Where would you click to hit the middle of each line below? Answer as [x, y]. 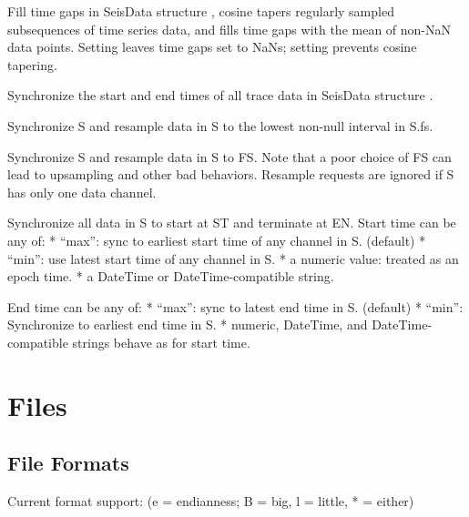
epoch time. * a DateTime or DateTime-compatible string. [171, 276]
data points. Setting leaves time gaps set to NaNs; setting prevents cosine [212, 47]
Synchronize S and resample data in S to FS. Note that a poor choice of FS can [229, 156]
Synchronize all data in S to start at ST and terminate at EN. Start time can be [232, 223]
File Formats [68, 463]
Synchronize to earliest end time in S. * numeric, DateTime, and [188, 324]
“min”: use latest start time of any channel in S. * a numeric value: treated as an [233, 258]
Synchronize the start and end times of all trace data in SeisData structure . [220, 95]
